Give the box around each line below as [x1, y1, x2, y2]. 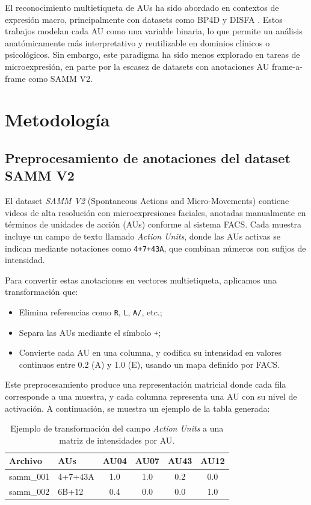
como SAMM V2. [28, 72, 93, 84]
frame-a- [271, 60, 303, 72]
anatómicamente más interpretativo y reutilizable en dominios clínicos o [5, 36, 270, 49]
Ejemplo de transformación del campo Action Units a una [10, 422, 224, 435]
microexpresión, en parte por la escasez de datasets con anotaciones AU [5, 60, 269, 72]
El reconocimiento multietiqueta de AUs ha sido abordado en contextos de [5, 1, 279, 13]
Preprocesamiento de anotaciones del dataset [5, 148, 291, 167]
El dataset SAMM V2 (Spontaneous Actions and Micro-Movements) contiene [5, 194, 289, 207]
